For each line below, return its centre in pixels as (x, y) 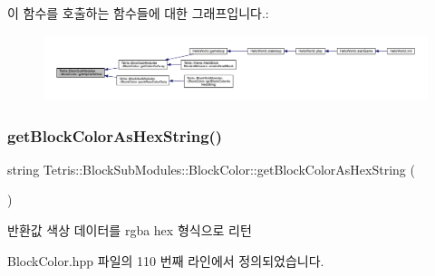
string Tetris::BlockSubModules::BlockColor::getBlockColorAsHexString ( (211, 169)
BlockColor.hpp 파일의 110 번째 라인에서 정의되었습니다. (166, 260)
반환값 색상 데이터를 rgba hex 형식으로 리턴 (130, 230)
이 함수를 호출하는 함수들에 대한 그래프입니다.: (138, 13)
